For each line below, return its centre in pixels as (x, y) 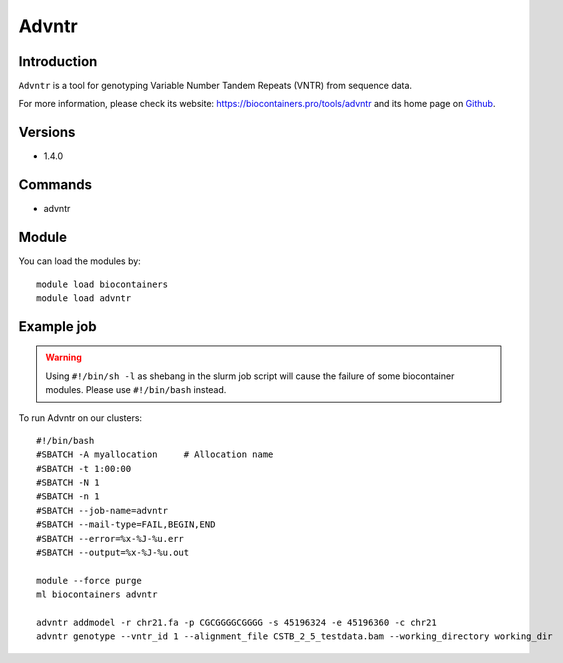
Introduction (58, 61)
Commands (55, 185)
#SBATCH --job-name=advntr (102, 510)
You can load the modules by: (80, 261)
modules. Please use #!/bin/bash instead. (136, 390)
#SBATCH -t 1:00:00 (84, 468)
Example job (57, 326)
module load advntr (84, 298)
